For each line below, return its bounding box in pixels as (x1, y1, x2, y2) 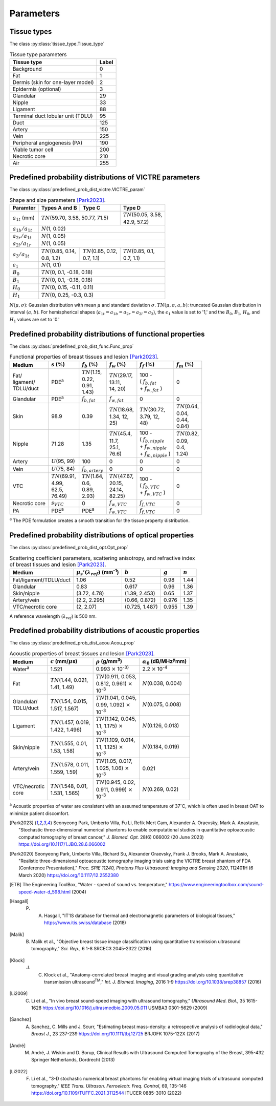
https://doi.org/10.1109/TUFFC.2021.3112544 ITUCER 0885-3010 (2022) (31, 1090, 182, 1096)
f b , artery (82, 465, 103, 473)
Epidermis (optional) (12, 85, 61, 92)
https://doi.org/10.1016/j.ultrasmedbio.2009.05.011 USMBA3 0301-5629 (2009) (42, 1005, 208, 1011)
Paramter (12, 204, 36, 212)
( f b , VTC (140, 482, 160, 490)
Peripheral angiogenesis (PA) (12, 139, 83, 146)
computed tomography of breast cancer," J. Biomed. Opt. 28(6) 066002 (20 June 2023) (18, 834, 204, 840)
